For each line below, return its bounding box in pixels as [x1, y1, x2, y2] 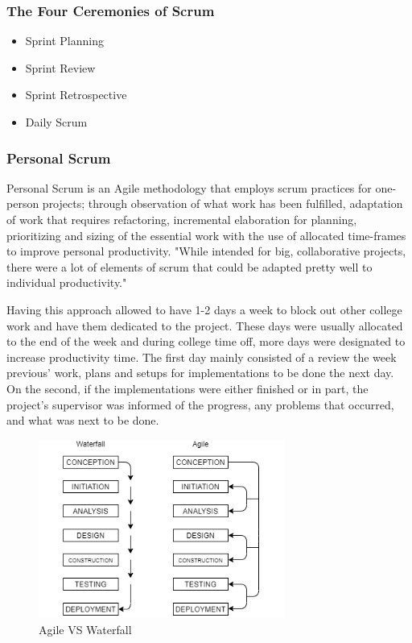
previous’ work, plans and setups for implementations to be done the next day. [6, 364, 394, 381]
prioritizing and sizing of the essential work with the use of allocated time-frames [6, 226, 406, 243]
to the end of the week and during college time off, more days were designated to [6, 333, 406, 350]
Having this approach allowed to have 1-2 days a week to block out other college [6, 301, 402, 317]
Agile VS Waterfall [39, 621, 132, 638]
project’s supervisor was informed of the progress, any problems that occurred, [6, 396, 394, 413]
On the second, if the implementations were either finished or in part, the [6, 380, 369, 396]
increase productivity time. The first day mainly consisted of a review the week [6, 348, 397, 365]
